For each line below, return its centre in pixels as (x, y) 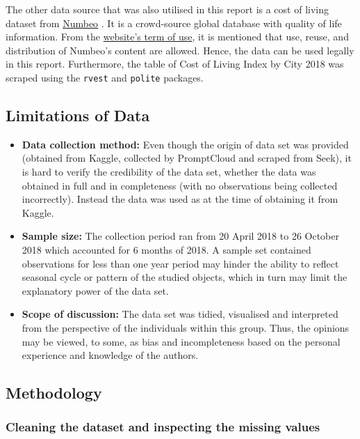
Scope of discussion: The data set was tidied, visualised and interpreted (180, 314)
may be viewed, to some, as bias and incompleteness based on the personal (181, 341)
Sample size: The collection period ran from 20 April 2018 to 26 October (180, 236)
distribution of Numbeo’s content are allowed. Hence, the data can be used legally (180, 50)
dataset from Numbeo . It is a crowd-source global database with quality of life (174, 23)
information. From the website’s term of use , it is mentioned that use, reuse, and (177, 37)
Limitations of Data (78, 115)
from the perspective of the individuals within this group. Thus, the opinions (186, 327)
